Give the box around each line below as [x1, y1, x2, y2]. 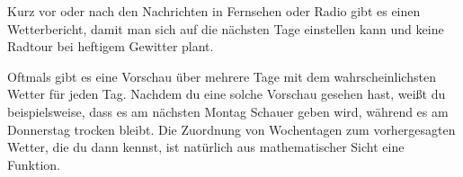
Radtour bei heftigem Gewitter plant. [7, 37, 214, 56]
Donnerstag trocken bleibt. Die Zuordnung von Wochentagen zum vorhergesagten [7, 119, 456, 138]
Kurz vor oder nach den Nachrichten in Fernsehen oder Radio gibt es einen [7, 2, 421, 20]
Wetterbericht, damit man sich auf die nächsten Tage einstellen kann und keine [7, 19, 444, 38]
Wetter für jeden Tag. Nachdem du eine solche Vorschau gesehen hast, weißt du [7, 84, 446, 103]
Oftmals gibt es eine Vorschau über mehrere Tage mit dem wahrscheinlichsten [7, 66, 436, 85]
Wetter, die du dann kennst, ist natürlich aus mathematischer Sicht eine [7, 137, 405, 156]
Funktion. [7, 155, 60, 173]
